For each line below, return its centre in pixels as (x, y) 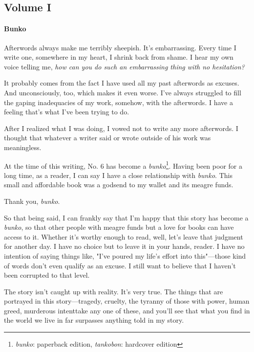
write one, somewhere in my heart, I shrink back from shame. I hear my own (119, 57)
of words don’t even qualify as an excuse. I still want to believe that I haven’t (120, 265)
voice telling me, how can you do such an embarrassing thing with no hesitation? (124, 66)
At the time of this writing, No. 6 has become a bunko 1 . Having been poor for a (123, 165)
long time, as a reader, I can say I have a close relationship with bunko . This (118, 175)
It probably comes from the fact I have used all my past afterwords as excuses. (122, 83)
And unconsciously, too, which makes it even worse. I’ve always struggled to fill (123, 92)
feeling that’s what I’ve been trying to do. (67, 112)
